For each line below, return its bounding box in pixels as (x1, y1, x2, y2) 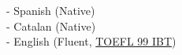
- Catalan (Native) (6, 17, 96, 34)
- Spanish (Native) (6, 2, 95, 19)
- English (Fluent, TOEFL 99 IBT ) (6, 33, 176, 49)
